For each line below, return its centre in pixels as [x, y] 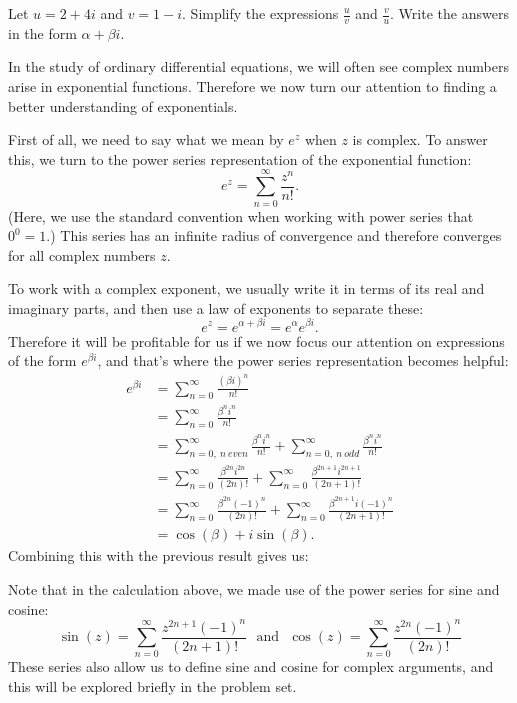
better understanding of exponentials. [123, 105]
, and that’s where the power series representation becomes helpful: [303, 360]
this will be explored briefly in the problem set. [152, 686]
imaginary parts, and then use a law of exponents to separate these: [216, 307]
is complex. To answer [420, 139]
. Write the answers [449, 13]
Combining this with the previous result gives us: [158, 555]
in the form [42, 32]
